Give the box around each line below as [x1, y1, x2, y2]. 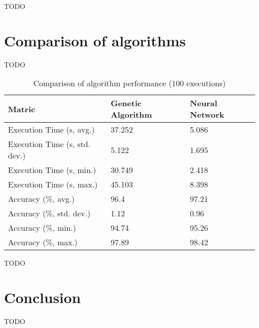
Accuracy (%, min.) [8, 222, 76, 234]
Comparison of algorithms [4, 30, 186, 50]
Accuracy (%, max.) [8, 236, 78, 248]
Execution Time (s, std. [8, 138, 91, 150]
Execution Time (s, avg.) [8, 124, 95, 136]
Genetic [111, 97, 142, 109]
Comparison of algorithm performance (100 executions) [33, 77, 226, 89]
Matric [8, 103, 35, 115]
